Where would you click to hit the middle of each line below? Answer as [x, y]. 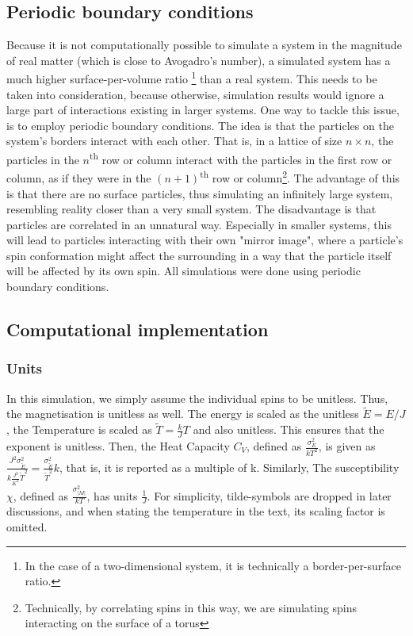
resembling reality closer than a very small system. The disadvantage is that [191, 209]
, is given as [347, 446]
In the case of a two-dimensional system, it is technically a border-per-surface [213, 565]
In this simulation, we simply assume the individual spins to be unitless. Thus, [197, 398]
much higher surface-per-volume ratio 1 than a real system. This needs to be [192, 78]
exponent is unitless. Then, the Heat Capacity [118, 446]
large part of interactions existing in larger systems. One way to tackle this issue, [203, 110]
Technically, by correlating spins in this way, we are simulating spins [191, 607]
